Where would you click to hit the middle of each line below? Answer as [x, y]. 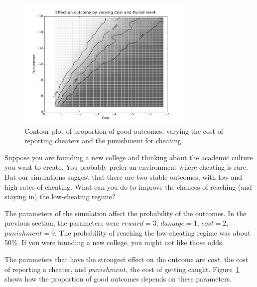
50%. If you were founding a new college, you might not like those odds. [114, 242]
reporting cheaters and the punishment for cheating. [104, 141]
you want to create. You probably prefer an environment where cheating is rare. [126, 167]
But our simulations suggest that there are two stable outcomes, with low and [124, 176]
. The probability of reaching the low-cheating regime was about [152, 232]
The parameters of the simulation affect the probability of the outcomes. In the [126, 213]
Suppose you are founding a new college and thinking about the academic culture [129, 157]
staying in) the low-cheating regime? [60, 196]
